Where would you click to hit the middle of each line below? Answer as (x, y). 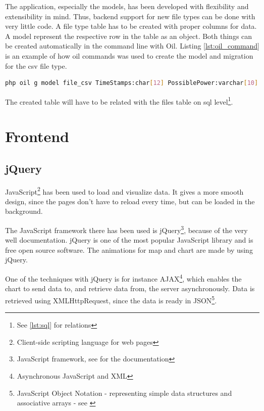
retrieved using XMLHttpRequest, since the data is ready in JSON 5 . (111, 299)
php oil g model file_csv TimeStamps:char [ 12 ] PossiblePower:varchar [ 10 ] (132, 83)
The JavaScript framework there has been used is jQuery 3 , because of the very (126, 229)
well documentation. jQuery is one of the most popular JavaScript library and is (129, 240)
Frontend (37, 136)
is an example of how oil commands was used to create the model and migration (129, 55)
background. (24, 211)
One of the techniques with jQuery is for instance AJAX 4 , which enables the (123, 278)
